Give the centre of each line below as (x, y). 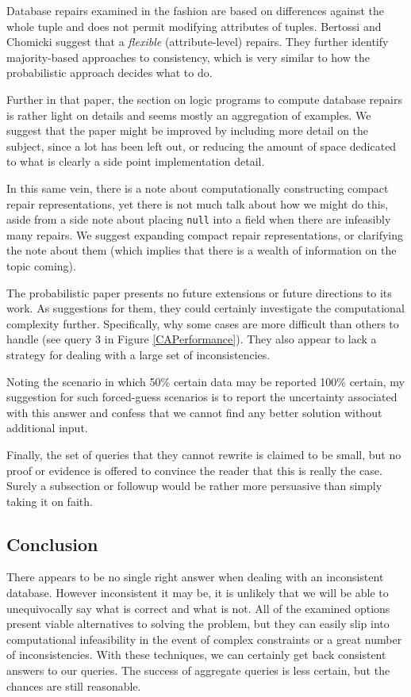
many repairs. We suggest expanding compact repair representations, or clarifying (205, 234)
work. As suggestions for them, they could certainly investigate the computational (205, 308)
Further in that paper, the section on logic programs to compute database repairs (204, 99)
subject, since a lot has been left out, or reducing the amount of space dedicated (202, 146)
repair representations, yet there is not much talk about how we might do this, (198, 203)
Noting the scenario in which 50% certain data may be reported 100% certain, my (205, 381)
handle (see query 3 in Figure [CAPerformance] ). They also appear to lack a (192, 339)
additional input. (47, 428)
